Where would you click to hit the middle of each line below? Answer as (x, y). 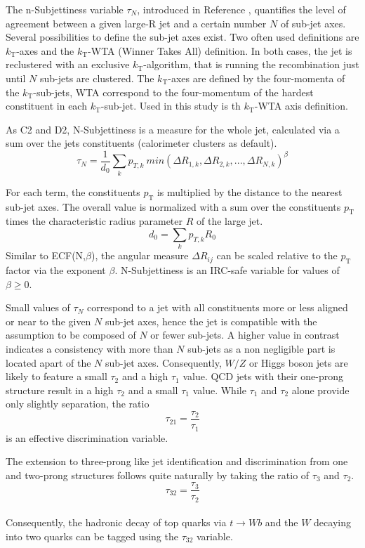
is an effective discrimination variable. (87, 437)
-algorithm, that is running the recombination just (251, 64)
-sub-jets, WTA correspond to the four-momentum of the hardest (173, 92)
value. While (219, 390)
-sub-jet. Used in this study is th (171, 106)
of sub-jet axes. (313, 23)
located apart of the (48, 362)
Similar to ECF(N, (46, 255)
